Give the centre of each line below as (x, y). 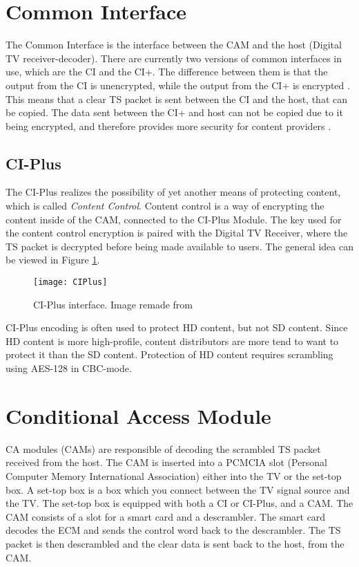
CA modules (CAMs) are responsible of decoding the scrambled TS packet (163, 448)
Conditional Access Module (138, 415)
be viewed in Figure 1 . (53, 260)
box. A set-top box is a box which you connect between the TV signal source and (178, 489)
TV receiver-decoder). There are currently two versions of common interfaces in (174, 58)
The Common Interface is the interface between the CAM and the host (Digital (174, 45)
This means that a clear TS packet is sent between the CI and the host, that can (177, 99)
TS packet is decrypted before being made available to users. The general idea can (179, 246)
